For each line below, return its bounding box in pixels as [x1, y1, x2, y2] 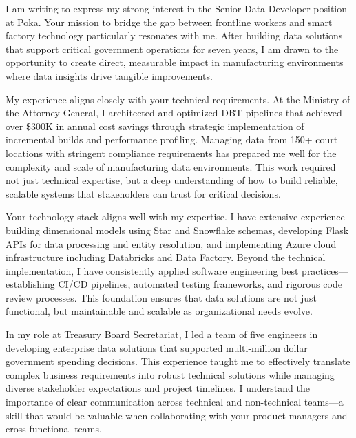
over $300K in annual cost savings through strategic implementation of [6, 118, 304, 133]
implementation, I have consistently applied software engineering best [6, 263, 299, 278]
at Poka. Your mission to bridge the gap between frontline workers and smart [6, 14, 333, 29]
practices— [302, 263, 348, 278]
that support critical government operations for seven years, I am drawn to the [6, 41, 339, 56]
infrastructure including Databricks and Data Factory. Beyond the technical [6, 250, 326, 264]
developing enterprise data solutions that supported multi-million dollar [6, 340, 308, 355]
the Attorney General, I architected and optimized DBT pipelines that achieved [6, 105, 342, 120]
